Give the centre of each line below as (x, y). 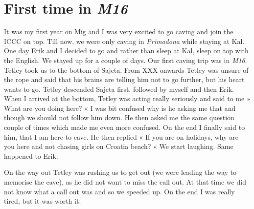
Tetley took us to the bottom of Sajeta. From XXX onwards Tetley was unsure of (126, 70)
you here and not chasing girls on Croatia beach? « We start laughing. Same (119, 146)
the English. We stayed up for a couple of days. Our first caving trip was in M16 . (126, 60)
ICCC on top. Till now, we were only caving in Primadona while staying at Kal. (124, 41)
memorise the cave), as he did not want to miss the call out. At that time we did (125, 182)
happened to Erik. (31, 156)
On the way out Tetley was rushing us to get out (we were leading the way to (120, 172)
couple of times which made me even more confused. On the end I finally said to (125, 127)
